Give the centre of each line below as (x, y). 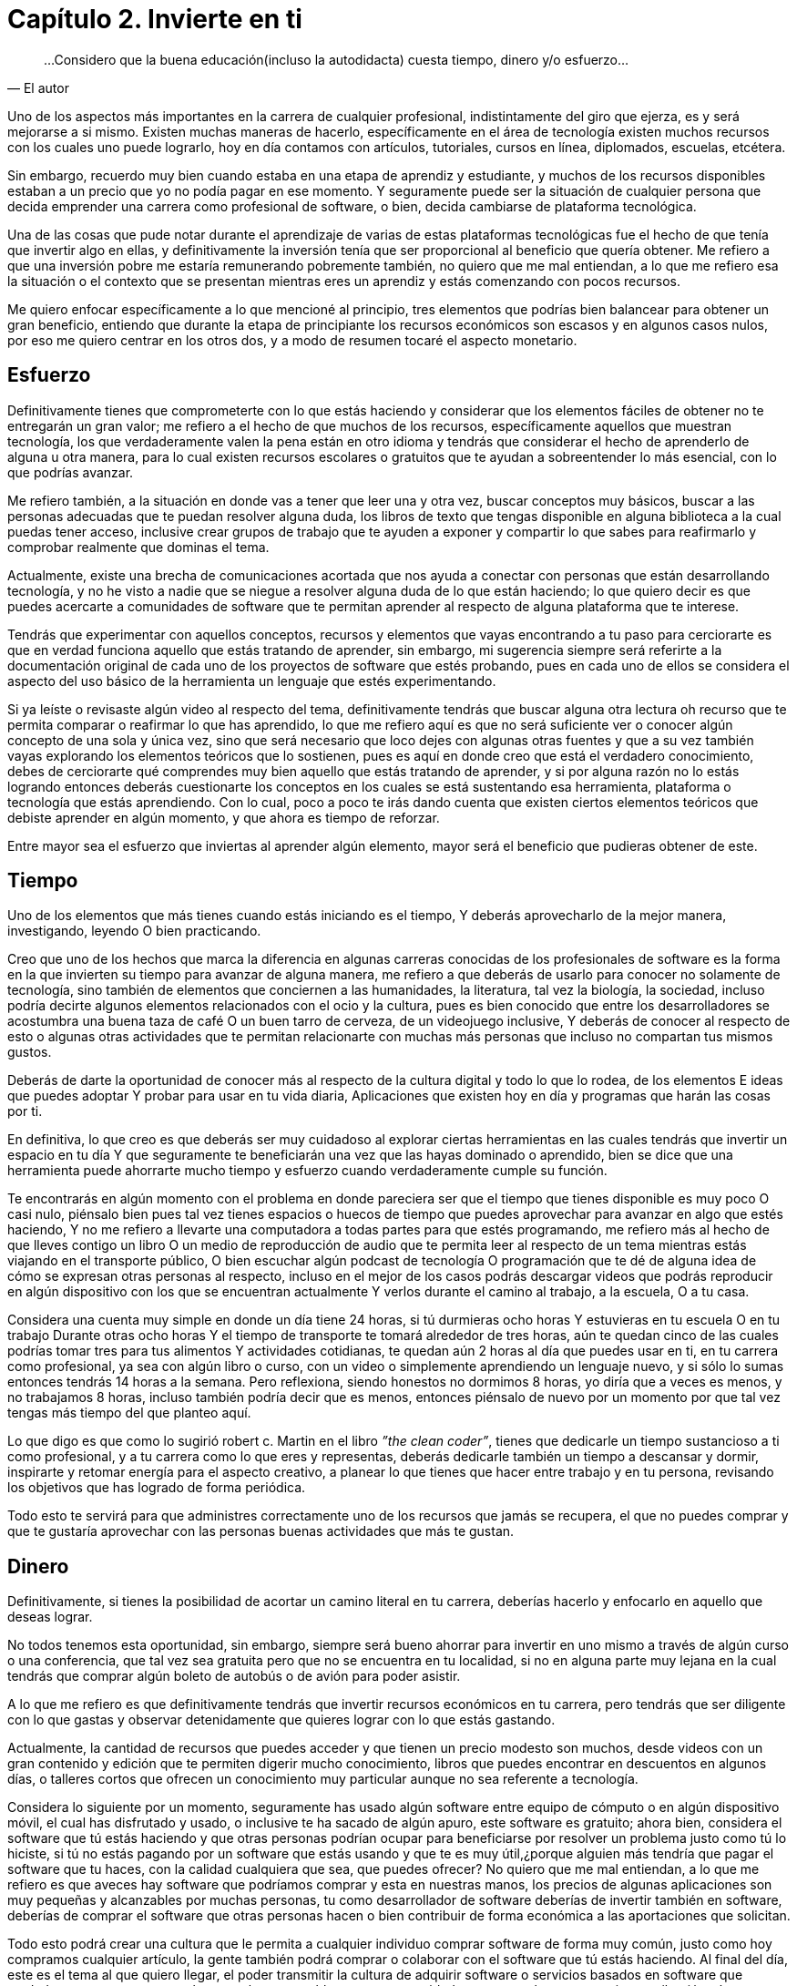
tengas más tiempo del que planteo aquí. (129, 1413)
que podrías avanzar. (71, 472)
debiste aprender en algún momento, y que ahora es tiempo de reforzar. (224, 817)
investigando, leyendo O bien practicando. (134, 931)
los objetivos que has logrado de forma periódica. (157, 1488)
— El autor (38, 87)
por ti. (25, 1111)
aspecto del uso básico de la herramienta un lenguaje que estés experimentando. (252, 681)
